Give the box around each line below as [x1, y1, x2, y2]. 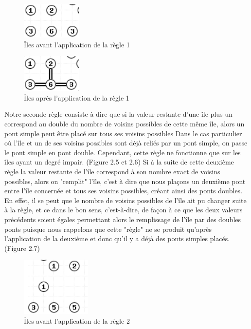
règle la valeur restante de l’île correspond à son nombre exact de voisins [4, 166, 220, 176]
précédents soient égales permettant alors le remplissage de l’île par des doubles [4, 214, 241, 224]
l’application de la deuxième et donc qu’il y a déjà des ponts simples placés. [4, 233, 230, 244]
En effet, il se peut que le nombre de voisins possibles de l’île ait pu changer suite [4, 195, 247, 205]
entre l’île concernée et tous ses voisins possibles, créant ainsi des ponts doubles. [4, 185, 243, 196]
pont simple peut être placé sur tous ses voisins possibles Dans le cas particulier [4, 128, 242, 138]
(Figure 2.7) [4, 243, 40, 253]
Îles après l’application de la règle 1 [24, 92, 129, 103]
